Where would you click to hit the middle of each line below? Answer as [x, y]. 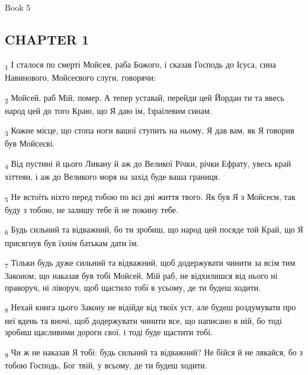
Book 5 [18, 7]
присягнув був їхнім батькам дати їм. [72, 242]
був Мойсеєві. [30, 143]
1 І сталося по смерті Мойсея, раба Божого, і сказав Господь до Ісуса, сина [140, 65]
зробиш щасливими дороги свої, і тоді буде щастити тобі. [109, 332]
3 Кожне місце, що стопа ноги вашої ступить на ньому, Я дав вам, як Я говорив [150, 131]
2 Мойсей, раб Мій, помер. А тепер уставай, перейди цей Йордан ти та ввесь [145, 98]
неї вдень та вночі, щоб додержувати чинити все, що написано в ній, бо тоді [143, 320]
